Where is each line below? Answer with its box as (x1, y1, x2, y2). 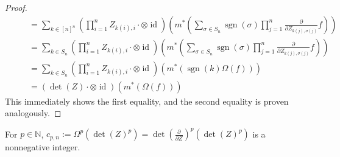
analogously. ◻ (5, 106, 62, 119)
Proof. (5, 1, 27, 13)
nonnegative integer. (5, 141, 80, 153)
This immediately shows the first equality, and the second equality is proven (5, 94, 289, 107)
